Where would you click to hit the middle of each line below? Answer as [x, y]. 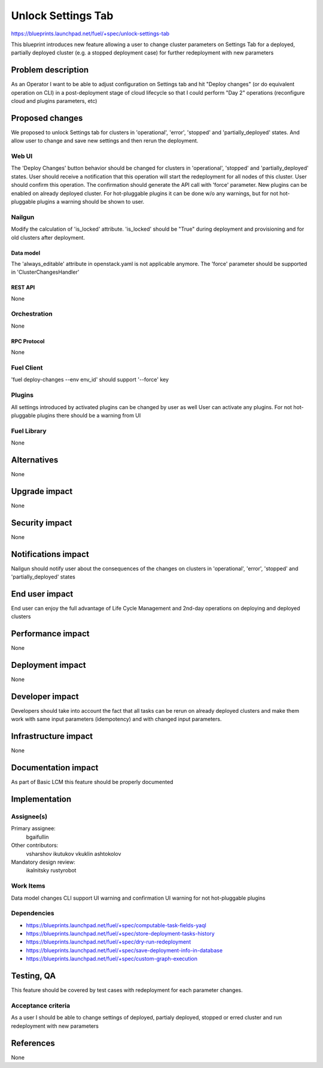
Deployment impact [48, 665]
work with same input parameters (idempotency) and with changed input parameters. [116, 719]
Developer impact [45, 697]
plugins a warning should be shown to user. [91, 202]
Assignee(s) [29, 816]
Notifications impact [50, 554]
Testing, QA [33, 976]
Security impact [42, 523]
